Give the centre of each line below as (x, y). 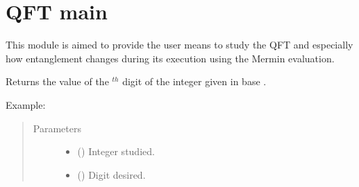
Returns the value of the (57, 81)
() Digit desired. (111, 174)
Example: (26, 104)
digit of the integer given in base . (194, 81)
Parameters (57, 128)
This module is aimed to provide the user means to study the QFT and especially (179, 45)
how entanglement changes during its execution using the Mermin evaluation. (170, 58)
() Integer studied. (116, 151)
